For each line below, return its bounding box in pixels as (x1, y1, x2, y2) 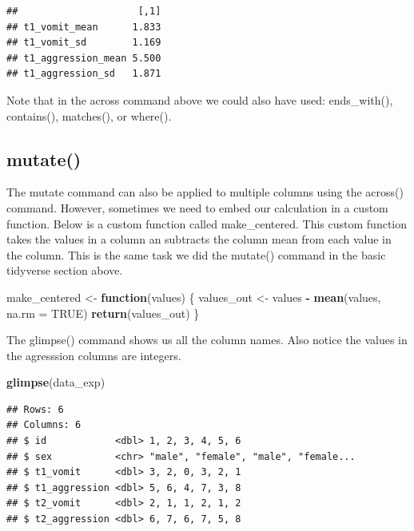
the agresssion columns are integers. (6, 347, 181, 363)
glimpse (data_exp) (6, 374, 105, 390)
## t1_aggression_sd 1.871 (6, 68, 161, 80)
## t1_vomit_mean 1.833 (6, 21, 161, 33)
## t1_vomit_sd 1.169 (6, 37, 161, 49)
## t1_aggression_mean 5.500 (6, 52, 161, 64)
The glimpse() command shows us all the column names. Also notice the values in (6, 331, 408, 348)
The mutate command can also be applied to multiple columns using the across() (6, 184, 404, 200)
